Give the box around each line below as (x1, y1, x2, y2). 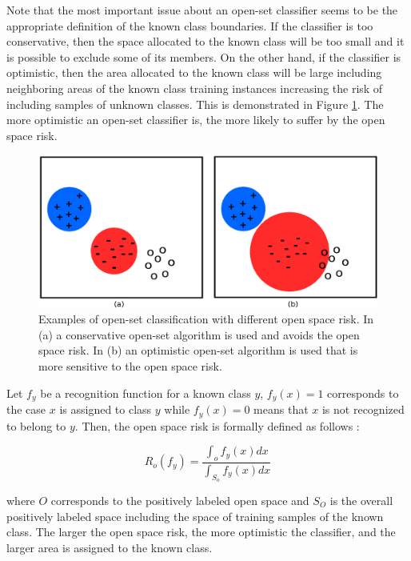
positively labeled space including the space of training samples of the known (6, 507, 384, 524)
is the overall (329, 491, 393, 508)
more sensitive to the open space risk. (38, 358, 222, 375)
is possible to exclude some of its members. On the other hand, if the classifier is (6, 48, 401, 65)
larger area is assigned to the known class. (6, 539, 213, 555)
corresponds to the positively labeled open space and (50, 491, 309, 508)
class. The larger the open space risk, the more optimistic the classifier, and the (6, 523, 396, 540)
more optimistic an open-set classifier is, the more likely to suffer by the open (6, 111, 385, 128)
